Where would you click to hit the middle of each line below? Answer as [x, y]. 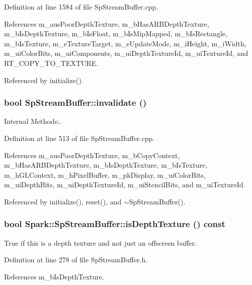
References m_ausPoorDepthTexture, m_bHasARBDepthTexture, [107, 23]
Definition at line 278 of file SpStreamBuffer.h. [76, 260]
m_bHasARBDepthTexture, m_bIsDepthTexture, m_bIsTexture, [106, 165]
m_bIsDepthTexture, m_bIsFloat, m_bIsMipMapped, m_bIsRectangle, [116, 33]
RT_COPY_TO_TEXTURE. [51, 63]
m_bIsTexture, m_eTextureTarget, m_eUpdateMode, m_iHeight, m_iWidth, [125, 43]
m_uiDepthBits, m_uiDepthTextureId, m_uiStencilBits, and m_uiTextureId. [125, 185]
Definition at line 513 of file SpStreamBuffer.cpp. [79, 138]
